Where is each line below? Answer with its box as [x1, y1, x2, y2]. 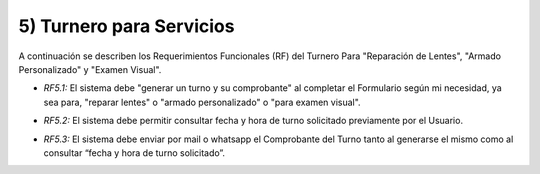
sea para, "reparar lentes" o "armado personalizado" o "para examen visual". [43, 96, 361, 108]
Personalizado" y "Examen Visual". [18, 63, 162, 75]
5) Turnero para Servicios [18, 15, 235, 37]
